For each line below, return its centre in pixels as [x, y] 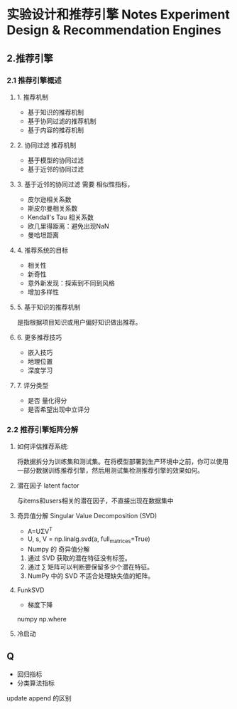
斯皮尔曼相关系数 [53, 208]
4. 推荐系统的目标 [43, 250]
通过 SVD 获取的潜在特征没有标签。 [79, 558]
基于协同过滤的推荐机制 [62, 121]
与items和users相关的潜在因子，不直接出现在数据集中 [95, 501]
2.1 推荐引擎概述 [34, 80]
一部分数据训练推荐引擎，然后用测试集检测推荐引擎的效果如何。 [110, 471]
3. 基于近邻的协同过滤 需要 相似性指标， [75, 184]
